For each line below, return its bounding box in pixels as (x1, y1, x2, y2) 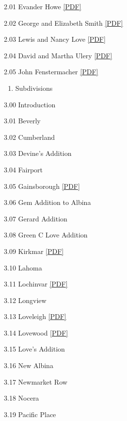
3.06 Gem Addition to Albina (4, 197, 91, 207)
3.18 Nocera (4, 393, 39, 403)
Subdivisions (15, 83, 53, 93)
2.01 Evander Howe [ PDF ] (4, 1, 81, 11)
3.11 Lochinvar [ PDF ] (4, 279, 68, 289)
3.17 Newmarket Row (4, 376, 67, 387)
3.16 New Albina (4, 360, 53, 370)
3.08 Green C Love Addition (4, 230, 88, 240)
